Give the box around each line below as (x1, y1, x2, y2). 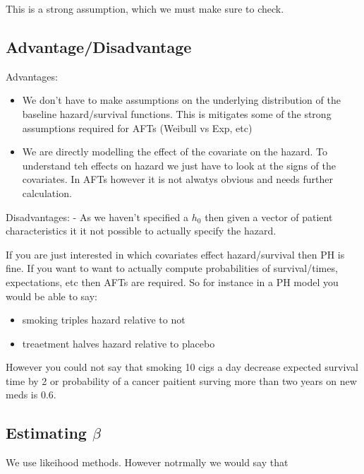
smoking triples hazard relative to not (22, 312, 186, 327)
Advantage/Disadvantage (6, 35, 192, 57)
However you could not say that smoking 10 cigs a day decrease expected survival (6, 360, 358, 374)
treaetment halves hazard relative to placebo (22, 336, 215, 350)
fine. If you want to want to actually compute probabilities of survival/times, (6, 261, 338, 275)
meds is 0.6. (6, 387, 56, 402)
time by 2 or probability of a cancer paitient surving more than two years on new (6, 373, 357, 388)
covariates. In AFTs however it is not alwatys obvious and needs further (22, 172, 334, 186)
